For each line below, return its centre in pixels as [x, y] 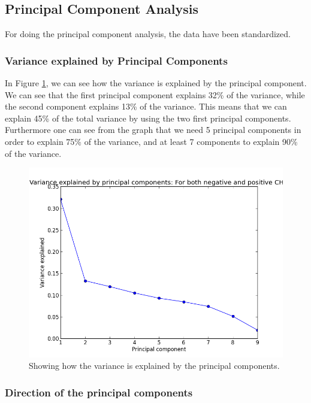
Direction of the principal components [99, 392]
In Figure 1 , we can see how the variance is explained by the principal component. [156, 83]
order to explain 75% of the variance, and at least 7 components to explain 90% [151, 141]
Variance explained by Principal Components [116, 60]
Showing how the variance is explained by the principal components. [154, 366]
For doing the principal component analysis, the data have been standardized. [148, 34]
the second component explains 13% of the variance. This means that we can [146, 106]
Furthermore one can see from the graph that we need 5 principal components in [153, 130]
